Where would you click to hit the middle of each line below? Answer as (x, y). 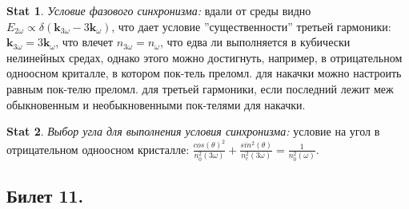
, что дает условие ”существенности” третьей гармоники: (251, 26)
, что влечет (84, 42)
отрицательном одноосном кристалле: (98, 149)
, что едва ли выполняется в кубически (255, 42)
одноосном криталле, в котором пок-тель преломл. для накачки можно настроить (204, 73)
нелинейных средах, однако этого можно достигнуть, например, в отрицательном (204, 57)
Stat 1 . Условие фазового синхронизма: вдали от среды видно (159, 10)
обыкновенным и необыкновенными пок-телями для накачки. (156, 104)
